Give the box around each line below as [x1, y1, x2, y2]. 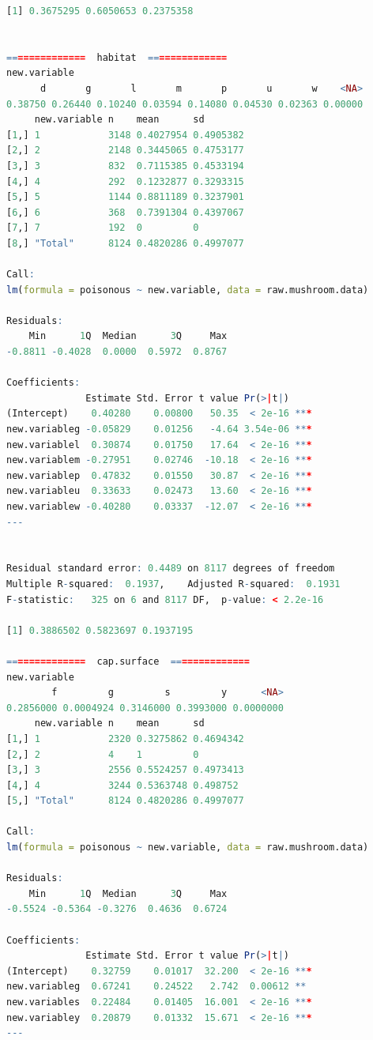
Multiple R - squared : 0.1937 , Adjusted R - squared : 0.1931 [6, 578, 341, 590]
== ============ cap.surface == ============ [6, 655, 250, 667]
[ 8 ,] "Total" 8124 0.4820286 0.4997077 [6, 237, 244, 249]
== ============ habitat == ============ [6, 51, 228, 63]
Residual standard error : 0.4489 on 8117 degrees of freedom [6, 563, 335, 575]
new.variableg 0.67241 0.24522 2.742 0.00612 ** [6, 981, 307, 993]
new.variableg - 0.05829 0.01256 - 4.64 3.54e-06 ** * [6, 424, 312, 435]
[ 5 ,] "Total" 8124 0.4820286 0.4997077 [6, 795, 244, 807]
